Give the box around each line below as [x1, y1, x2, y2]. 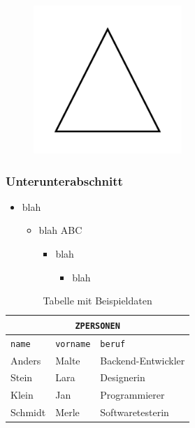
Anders [10, 353, 41, 367]
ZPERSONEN [75, 320, 120, 331]
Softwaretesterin [100, 405, 169, 420]
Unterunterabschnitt [6, 172, 123, 189]
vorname [55, 339, 91, 349]
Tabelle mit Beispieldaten [43, 293, 152, 308]
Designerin [100, 370, 145, 385]
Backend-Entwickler [100, 353, 185, 367]
